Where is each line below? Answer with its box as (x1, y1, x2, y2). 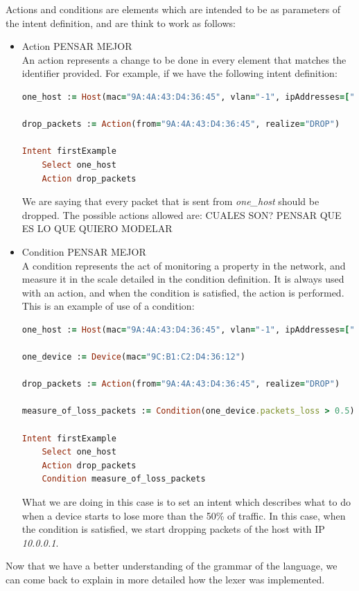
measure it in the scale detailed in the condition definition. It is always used (21, 272, 344, 286)
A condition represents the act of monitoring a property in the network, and (21, 258, 346, 272)
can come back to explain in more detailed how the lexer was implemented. (6, 572, 325, 586)
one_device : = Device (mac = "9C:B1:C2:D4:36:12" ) (21, 352, 246, 362)
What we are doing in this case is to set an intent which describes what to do (21, 495, 351, 509)
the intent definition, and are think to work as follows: (6, 15, 236, 30)
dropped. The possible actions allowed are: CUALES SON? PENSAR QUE (21, 207, 342, 222)
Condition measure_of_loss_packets (42, 474, 206, 484)
